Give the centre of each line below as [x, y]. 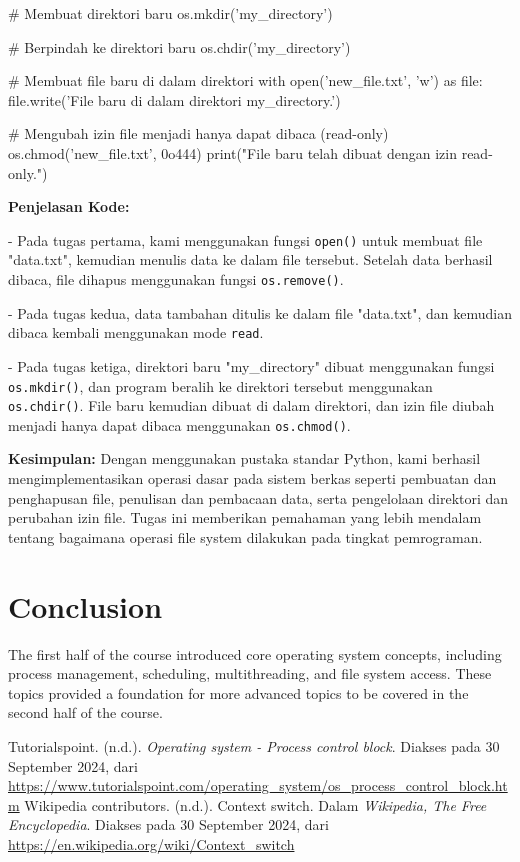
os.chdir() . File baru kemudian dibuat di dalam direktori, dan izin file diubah [251, 405]
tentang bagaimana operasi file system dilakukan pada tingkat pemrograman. [245, 536]
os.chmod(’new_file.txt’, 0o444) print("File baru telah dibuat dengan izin [232, 152]
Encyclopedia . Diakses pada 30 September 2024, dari [168, 824]
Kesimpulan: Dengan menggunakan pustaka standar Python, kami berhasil [244, 458]
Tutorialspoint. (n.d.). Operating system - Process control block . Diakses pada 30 [254, 745]
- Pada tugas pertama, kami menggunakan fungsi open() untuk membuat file [245, 239]
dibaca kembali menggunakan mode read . [136, 332]
